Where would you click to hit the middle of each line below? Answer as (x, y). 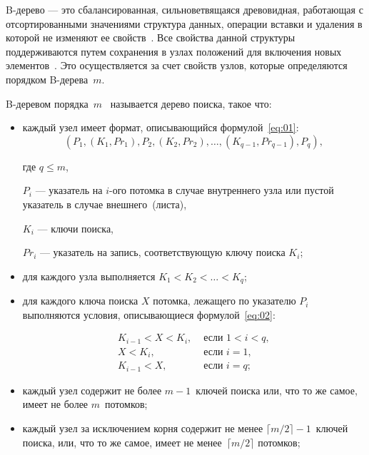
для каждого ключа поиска (80, 301)
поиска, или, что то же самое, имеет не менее (122, 442)
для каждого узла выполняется (89, 276)
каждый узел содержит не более (92, 390)
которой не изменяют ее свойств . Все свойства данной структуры (151, 37)
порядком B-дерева (47, 79)
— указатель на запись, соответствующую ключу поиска (162, 252)
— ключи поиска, (75, 228)
